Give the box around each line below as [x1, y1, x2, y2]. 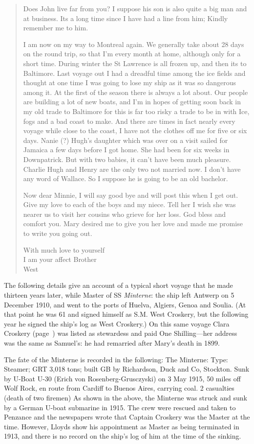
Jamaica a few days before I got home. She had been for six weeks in [23, 144, 230, 155]
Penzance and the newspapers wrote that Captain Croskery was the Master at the [4, 412, 250, 422]
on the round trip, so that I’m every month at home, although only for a [23, 48, 241, 59]
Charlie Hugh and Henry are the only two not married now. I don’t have [23, 164, 241, 174]
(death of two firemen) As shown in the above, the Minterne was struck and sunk [4, 392, 247, 402]
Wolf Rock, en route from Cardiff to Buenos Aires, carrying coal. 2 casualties [4, 383, 234, 393]
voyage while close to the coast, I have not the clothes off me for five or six [23, 125, 247, 136]
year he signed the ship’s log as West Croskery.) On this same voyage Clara [4, 318, 230, 328]
